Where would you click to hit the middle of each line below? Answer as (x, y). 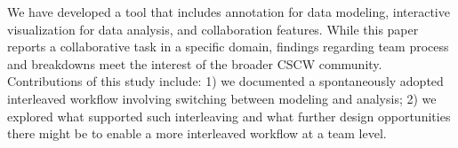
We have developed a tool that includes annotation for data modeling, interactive (229, 12)
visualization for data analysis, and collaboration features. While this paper (213, 29)
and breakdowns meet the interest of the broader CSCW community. (195, 63)
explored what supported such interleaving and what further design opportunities (229, 116)
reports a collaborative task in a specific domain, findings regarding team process (228, 47)
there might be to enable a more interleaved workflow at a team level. (197, 133)
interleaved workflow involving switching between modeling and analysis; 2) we (222, 98)
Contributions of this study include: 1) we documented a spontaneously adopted (225, 81)
